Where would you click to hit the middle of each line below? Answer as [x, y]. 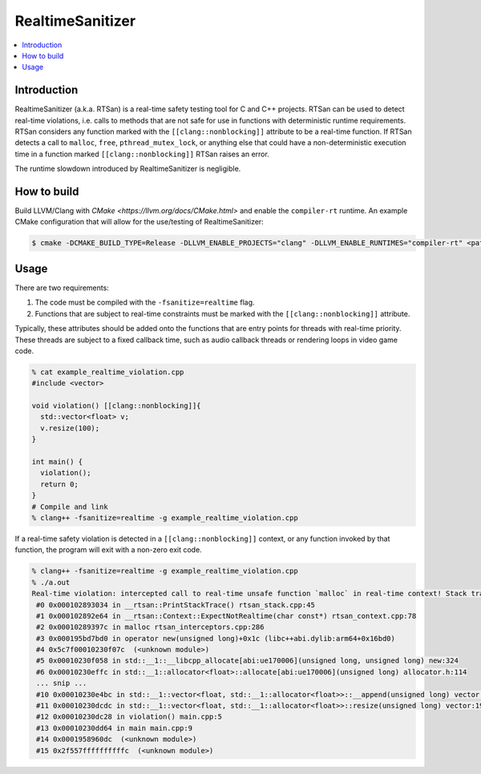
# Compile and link [70, 506]
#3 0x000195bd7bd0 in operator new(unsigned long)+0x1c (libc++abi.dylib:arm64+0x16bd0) [216, 638]
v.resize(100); [70, 428]
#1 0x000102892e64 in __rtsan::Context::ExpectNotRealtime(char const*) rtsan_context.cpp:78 [226, 616]
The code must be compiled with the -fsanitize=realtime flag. [145, 302]
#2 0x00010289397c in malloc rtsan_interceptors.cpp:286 [150, 627]
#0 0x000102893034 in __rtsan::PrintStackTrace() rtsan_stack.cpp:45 [176, 605]
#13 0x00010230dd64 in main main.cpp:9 [114, 728]
